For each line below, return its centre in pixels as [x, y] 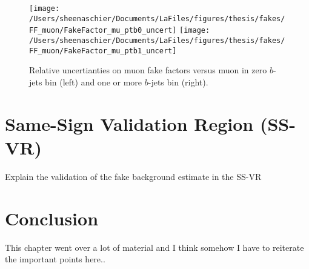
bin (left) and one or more [94, 81]
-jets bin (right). [178, 81]
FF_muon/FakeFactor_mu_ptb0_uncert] [103, 31]
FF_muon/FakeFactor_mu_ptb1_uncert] [103, 51]
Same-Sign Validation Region [129, 123]
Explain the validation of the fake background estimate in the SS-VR [133, 176]
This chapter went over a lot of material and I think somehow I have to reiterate [154, 247]
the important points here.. [55, 259]
